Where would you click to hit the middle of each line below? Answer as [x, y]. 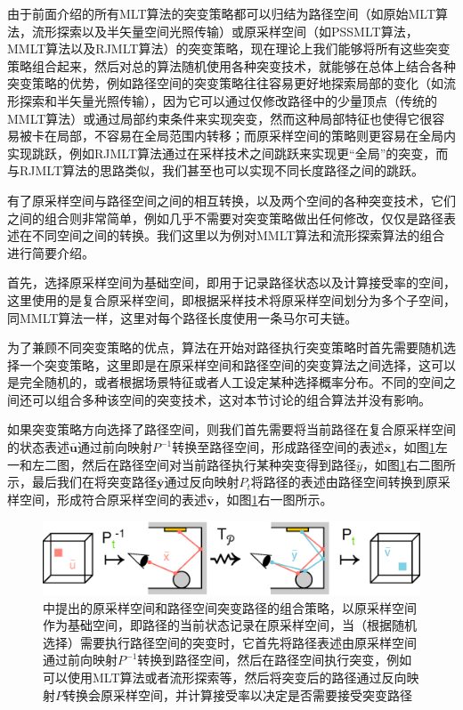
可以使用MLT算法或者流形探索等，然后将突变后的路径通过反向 [225, 678]
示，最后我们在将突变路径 [82, 482]
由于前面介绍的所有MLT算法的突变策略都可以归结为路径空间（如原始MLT [222, 13]
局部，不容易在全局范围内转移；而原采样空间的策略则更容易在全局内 [256, 136]
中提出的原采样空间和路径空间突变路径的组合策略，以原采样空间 [230, 607]
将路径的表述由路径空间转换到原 [344, 482]
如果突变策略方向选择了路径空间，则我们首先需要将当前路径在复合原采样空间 [231, 429]
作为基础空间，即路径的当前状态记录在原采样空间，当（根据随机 [230, 625]
